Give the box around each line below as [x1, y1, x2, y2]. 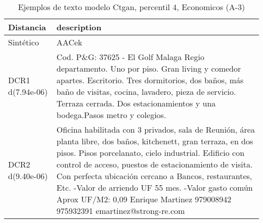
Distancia [8, 21, 47, 33]
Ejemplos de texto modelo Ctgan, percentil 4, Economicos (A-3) [18, 1, 245, 13]
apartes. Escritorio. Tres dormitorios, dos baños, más [56, 74, 244, 86]
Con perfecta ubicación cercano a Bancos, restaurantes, [56, 170, 252, 182]
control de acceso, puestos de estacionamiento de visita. [56, 158, 253, 170]
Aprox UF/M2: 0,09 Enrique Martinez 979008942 [56, 193, 232, 205]
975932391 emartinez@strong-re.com [56, 205, 185, 216]
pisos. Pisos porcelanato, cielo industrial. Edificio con [56, 147, 245, 158]
